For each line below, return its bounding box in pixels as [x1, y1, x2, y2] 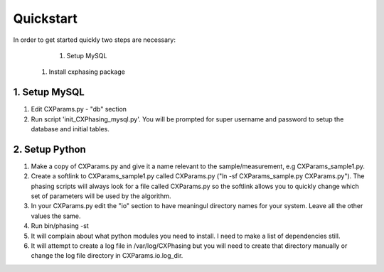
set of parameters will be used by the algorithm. [31, 192, 171, 200]
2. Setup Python [13, 143, 87, 156]
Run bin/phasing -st [31, 222, 89, 230]
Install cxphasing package [48, 67, 126, 76]
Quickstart [13, 11, 78, 26]
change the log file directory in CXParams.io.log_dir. [31, 251, 183, 260]
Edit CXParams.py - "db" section [31, 105, 127, 114]
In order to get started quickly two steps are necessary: [13, 36, 176, 44]
